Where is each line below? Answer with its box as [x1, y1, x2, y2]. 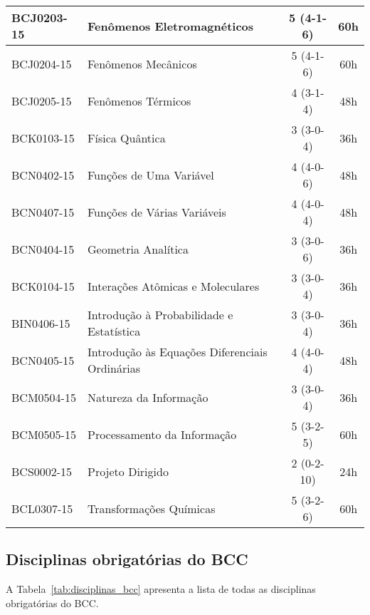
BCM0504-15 [11, 388, 76, 405]
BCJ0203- [11, 9, 68, 26]
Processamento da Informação [88, 425, 237, 443]
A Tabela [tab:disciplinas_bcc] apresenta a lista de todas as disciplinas [6, 582, 316, 596]
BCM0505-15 [11, 425, 76, 443]
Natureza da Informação [88, 388, 208, 405]
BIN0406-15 [11, 314, 70, 331]
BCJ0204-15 [11, 55, 72, 72]
